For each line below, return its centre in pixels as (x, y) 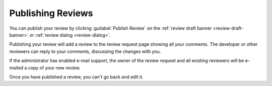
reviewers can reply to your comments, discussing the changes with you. (85, 51)
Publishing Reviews (51, 13)
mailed (16, 67)
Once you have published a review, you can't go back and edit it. (76, 77)
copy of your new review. (54, 67)
